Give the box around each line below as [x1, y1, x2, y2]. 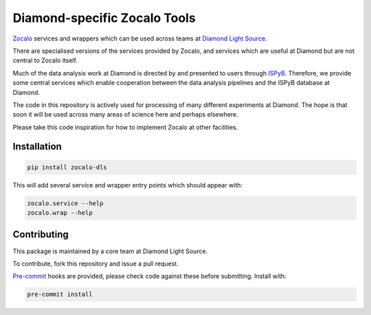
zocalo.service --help [27, 199, 104, 207]
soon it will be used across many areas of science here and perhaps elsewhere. [12, 110, 238, 119]
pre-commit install [27, 290, 93, 299]
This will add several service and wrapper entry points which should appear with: [12, 180, 243, 189]
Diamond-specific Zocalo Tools [12, 10, 196, 25]
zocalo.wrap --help [27, 209, 93, 217]
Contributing [12, 229, 69, 240]
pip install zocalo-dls [27, 163, 108, 171]
